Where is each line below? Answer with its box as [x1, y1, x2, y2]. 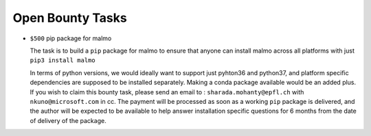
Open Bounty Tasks [12, 10, 127, 25]
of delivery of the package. [30, 116, 106, 124]
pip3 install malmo [30, 57, 95, 64]
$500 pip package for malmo [30, 34, 112, 42]
